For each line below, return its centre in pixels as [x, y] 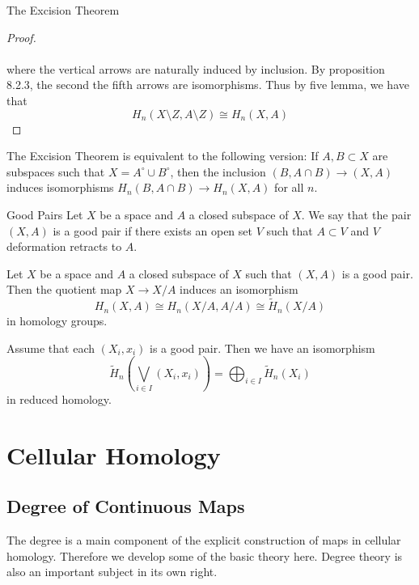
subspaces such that [56, 171]
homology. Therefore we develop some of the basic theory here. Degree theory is [205, 555]
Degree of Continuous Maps [126, 506]
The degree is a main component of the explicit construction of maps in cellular [204, 540]
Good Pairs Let [45, 214]
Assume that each [51, 348]
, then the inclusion [218, 171]
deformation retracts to [64, 246]
